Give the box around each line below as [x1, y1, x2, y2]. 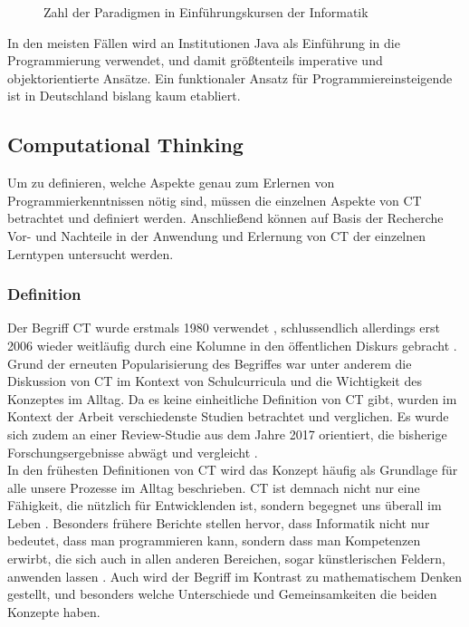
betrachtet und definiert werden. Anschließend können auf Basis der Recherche [7, 208, 444, 227]
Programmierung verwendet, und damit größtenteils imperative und [7, 51, 383, 70]
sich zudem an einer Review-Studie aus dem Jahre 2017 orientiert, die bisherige [7, 424, 447, 443]
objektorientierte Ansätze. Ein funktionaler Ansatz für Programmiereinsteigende [7, 68, 453, 87]
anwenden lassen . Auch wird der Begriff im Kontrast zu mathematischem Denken [7, 566, 463, 585]
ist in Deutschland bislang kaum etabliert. [7, 86, 241, 105]
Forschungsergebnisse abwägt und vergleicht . [7, 442, 258, 461]
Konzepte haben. [7, 602, 100, 621]
